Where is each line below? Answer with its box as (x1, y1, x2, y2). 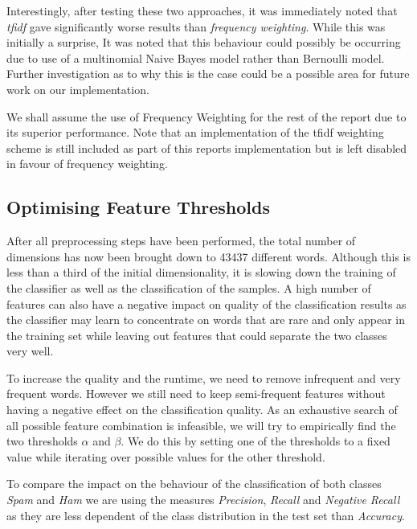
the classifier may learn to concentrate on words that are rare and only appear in (6, 311, 405, 328)
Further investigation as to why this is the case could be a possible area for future (6, 65, 410, 82)
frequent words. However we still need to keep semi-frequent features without (6, 385, 386, 402)
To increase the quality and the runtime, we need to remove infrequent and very (6, 369, 401, 386)
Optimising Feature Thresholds (6, 195, 271, 219)
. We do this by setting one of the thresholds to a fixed (121, 433, 390, 449)
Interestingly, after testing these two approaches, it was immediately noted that (6, 2, 398, 18)
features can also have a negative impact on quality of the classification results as (6, 295, 407, 312)
